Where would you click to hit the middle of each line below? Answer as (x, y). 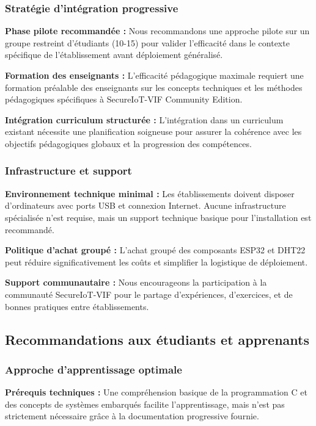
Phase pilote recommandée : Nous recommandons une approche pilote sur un (157, 31)
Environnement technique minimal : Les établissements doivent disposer (150, 193)
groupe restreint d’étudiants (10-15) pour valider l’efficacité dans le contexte (147, 42)
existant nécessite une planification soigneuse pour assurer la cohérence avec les (153, 132)
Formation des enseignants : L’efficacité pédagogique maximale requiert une (154, 75)
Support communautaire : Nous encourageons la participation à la (136, 282)
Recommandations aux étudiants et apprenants (157, 339)
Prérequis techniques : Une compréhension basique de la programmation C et (156, 392)
